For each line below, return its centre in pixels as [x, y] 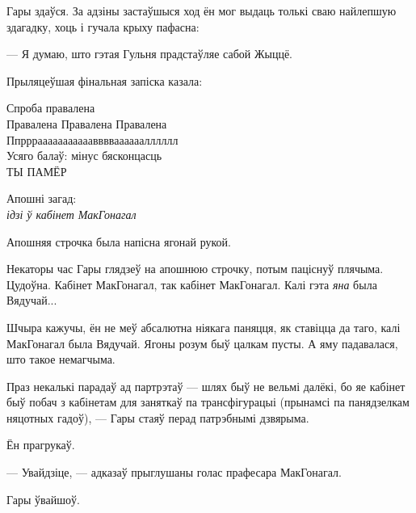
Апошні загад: [42, 198]
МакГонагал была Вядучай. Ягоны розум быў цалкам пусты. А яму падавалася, [202, 343]
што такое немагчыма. [61, 359]
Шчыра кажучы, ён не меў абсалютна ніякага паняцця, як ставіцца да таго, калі [204, 327]
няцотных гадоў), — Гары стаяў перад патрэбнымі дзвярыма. [158, 417]
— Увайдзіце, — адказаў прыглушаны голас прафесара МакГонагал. [174, 472]
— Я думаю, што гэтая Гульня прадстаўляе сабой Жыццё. [149, 54]
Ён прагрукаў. [41, 445]
